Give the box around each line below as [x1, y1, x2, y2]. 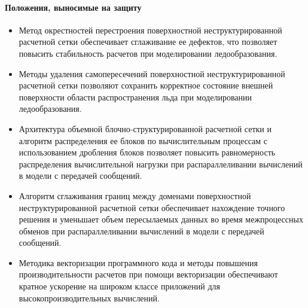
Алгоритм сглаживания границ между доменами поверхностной [19, 189, 251, 202]
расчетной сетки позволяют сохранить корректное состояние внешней [19, 79, 273, 92]
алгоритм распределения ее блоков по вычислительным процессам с [19, 134, 268, 147]
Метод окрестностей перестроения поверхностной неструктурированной [19, 23, 282, 36]
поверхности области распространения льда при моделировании [19, 90, 252, 103]
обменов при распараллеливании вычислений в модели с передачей [19, 224, 264, 237]
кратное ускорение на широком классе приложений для [19, 280, 220, 292]
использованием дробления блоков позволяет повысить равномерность [19, 146, 276, 158]
